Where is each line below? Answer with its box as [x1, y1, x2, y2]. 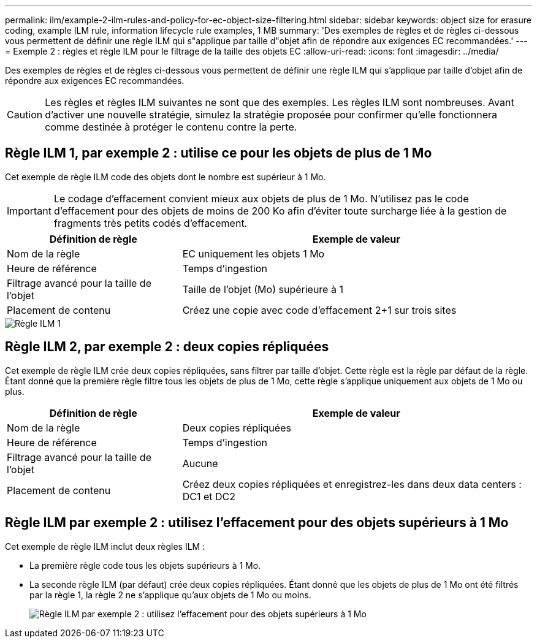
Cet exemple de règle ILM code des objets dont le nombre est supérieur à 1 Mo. [5, 171, 326, 182]
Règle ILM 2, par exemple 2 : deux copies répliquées [5, 339, 329, 355]
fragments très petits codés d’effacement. [53, 216, 248, 229]
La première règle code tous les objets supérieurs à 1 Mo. [29, 560, 261, 571]
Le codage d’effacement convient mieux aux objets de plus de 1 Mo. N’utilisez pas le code [53, 192, 469, 205]
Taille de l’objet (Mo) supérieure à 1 [182, 283, 343, 295]
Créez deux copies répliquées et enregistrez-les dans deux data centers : [182, 477, 522, 490]
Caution [7, 108, 43, 121]
